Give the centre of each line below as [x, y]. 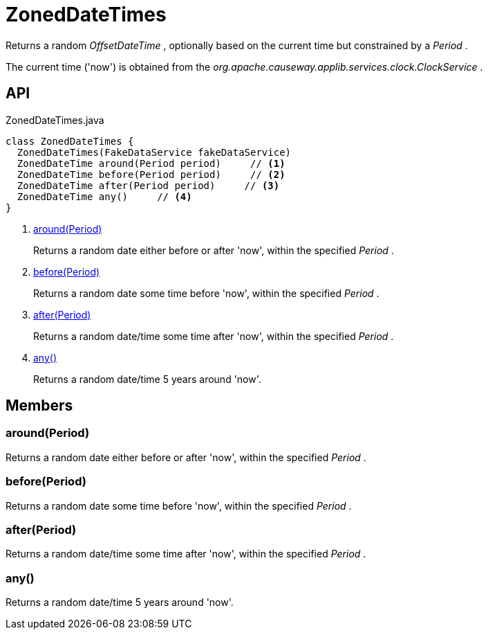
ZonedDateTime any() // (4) [104, 196]
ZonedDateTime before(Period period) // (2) [151, 174]
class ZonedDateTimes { [70, 141]
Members [39, 406]
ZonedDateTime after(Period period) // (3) [148, 185]
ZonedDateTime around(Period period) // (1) [151, 163]
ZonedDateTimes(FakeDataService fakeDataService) [154, 152]
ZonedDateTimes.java [55, 120]
